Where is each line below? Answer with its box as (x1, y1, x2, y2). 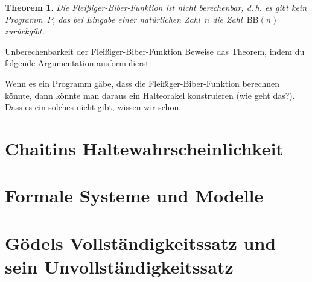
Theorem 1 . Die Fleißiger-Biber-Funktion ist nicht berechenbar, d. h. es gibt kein (5, 1, 307, 13)
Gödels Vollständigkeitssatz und (5, 230, 276, 255)
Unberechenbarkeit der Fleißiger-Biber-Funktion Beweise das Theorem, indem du (5, 45, 305, 57)
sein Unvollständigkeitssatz (5, 254, 234, 278)
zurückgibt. (5, 25, 45, 37)
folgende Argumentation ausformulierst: (5, 57, 151, 69)
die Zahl (212, 13, 243, 25)
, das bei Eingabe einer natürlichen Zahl (52, 13, 200, 25)
